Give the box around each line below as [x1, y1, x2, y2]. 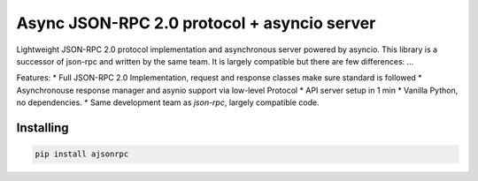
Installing [16, 120, 70, 135]
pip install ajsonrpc [35, 149, 129, 159]
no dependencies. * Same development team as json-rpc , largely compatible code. [16, 97, 320, 108]
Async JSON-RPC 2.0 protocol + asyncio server [16, 13, 376, 33]
